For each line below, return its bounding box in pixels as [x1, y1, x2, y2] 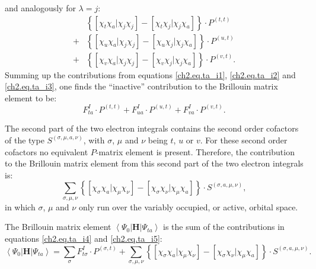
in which [5, 200, 36, 213]
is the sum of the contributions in [163, 220, 285, 233]
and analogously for [5, 2, 76, 14]
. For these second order [200, 133, 288, 146]
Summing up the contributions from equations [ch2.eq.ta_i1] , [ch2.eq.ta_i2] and [5, 68, 296, 81]
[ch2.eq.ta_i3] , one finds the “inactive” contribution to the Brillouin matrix [5, 80, 278, 92]
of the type [5, 133, 44, 146]
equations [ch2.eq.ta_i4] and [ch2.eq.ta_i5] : [5, 232, 162, 244]
